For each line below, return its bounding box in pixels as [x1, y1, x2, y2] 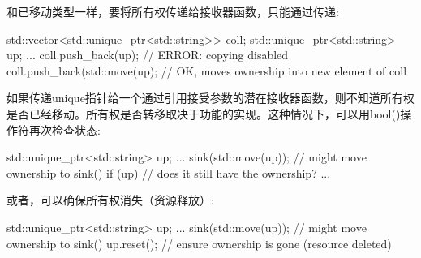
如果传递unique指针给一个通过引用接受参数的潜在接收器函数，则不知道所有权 [6, 89, 415, 106]
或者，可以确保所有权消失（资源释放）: [6, 191, 214, 209]
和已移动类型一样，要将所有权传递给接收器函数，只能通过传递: [6, 3, 339, 19]
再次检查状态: [28, 121, 101, 138]
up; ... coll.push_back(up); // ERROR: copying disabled [6, 46, 289, 63]
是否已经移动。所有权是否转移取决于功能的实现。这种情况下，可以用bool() [6, 105, 401, 122]
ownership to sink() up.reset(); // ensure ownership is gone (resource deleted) [6, 234, 392, 252]
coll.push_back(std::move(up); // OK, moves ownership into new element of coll [6, 62, 407, 79]
